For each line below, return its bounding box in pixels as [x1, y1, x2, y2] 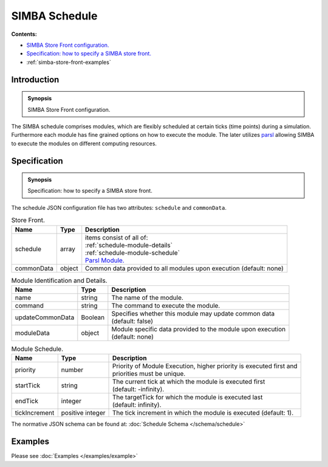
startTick [15, 381, 41, 390]
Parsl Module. [85, 256, 125, 265]
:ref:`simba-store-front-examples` [26, 58, 112, 66]
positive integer [61, 409, 106, 417]
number [61, 365, 84, 374]
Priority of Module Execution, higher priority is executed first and [112, 362, 298, 370]
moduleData [15, 329, 50, 337]
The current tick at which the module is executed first [112, 378, 265, 386]
